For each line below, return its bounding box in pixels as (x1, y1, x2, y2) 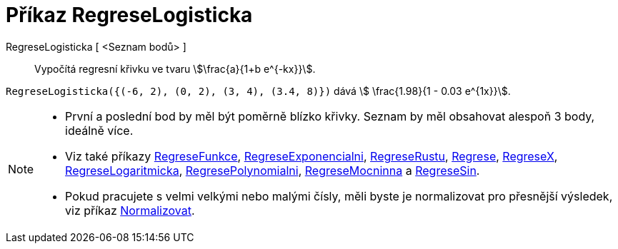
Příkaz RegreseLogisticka (6, 3, 253, 27)
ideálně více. (65, 123, 134, 138)
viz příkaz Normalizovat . (65, 203, 195, 218)
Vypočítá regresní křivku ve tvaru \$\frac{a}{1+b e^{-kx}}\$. (34, 62, 316, 75)
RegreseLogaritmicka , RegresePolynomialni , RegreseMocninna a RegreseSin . (65, 163, 480, 178)
